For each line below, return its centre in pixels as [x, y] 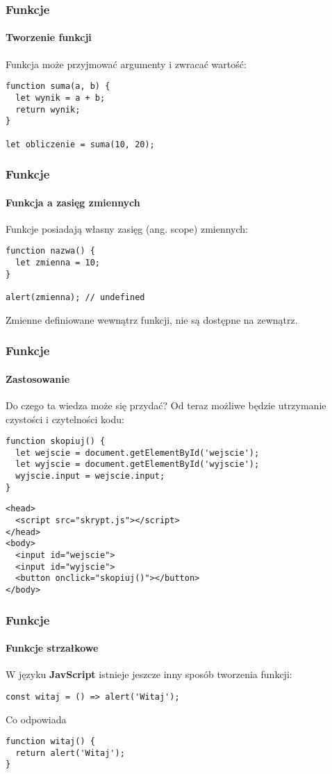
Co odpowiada [36, 719]
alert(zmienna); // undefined [75, 298]
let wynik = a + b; [60, 98]
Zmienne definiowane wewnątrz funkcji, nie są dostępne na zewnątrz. [152, 319]
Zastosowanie [38, 378]
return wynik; [48, 109]
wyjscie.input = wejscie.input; [90, 476]
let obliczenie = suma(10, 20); [80, 144]
